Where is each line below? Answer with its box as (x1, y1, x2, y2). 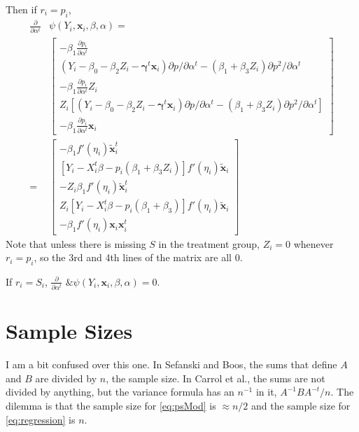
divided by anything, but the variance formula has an (6, 384, 234, 399)
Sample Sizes (6, 316, 133, 345)
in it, (255, 384, 277, 399)
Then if (6, 2, 37, 16)
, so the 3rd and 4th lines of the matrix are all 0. (34, 250, 243, 265)
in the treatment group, (158, 236, 260, 251)
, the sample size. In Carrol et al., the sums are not (106, 370, 325, 385)
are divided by (35, 370, 97, 385)
